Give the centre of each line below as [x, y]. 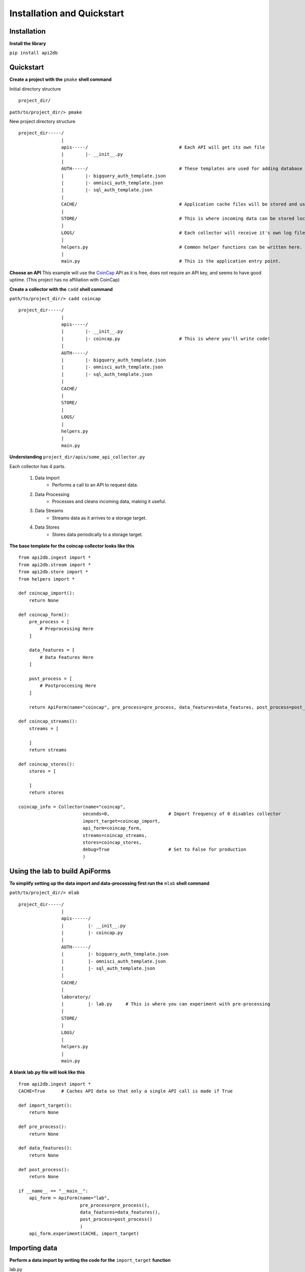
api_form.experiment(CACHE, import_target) [84, 1234]
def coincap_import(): [47, 593]
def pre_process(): [43, 1127]
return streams [48, 750]
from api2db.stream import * [55, 565]
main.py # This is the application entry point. [171, 261]
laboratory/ [76, 997]
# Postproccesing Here [68, 686]
